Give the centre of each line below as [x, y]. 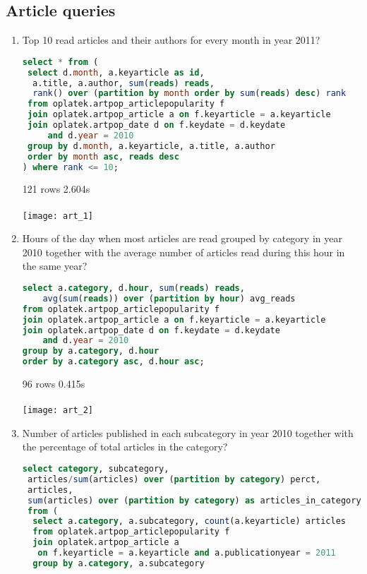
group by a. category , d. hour [91, 351]
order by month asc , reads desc [103, 156]
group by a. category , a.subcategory [119, 563]
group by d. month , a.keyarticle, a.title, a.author [151, 146]
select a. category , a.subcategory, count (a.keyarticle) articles [189, 521]
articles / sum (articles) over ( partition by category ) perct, [174, 479]
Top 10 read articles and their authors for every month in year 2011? [171, 40]
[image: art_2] [58, 411]
